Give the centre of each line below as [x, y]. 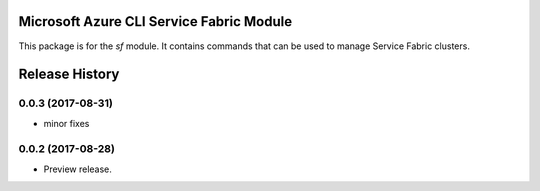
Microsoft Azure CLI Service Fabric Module [155, 21]
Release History [69, 74]
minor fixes [66, 123]
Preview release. [77, 169]
